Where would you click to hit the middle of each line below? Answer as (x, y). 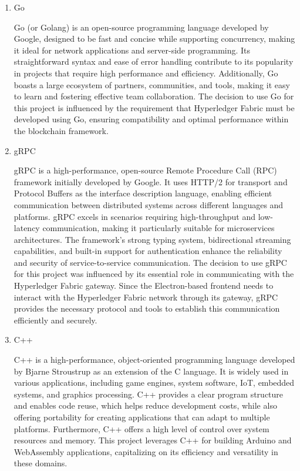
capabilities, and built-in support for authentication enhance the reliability (148, 251)
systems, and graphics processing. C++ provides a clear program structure (149, 394)
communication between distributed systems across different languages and (149, 204)
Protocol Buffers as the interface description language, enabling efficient (143, 193)
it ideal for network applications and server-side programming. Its (132, 50)
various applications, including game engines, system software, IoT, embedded (154, 383)
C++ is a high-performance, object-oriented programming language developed (154, 360)
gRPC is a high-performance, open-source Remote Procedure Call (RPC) (145, 170)
